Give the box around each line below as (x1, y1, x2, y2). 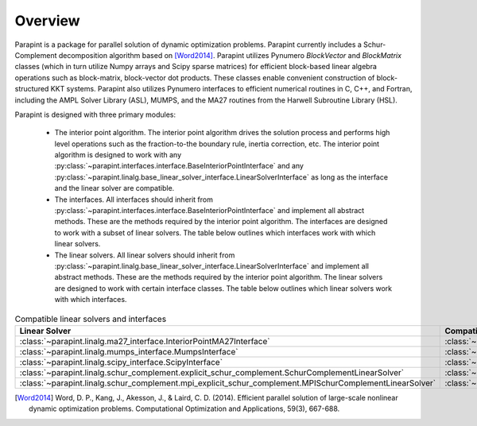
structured (14, 84, 49, 94)
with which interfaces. (54, 295, 127, 304)
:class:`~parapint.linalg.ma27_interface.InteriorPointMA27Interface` (19, 335, 270, 347)
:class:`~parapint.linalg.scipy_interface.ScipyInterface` (19, 356, 223, 367)
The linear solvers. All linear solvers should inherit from (54, 250, 235, 260)
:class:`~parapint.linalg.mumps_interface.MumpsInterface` (19, 346, 238, 357)
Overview (14, 12, 80, 29)
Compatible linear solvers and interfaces (14, 313, 167, 324)
